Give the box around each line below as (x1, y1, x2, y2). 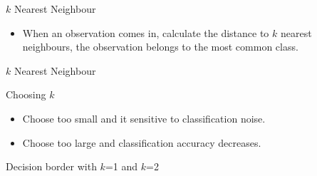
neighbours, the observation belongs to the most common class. (22, 39, 298, 54)
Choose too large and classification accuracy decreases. (22, 135, 261, 150)
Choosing (6, 87, 46, 102)
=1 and (105, 159, 138, 174)
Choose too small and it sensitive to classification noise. (22, 110, 266, 125)
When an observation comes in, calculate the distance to (22, 25, 269, 40)
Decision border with (6, 159, 97, 174)
